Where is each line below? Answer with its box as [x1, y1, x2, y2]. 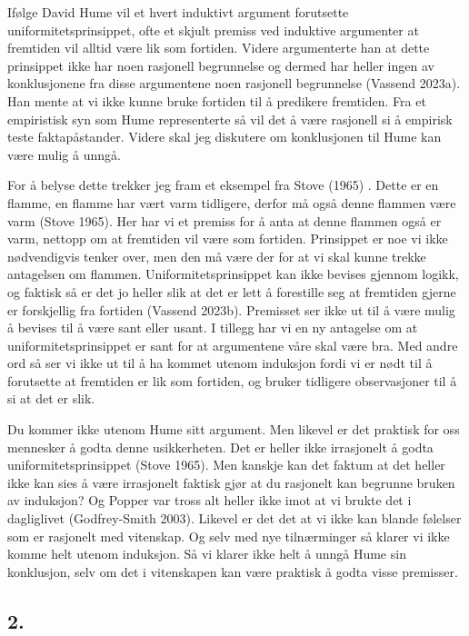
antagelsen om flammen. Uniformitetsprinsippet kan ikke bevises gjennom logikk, [7, 264, 459, 283]
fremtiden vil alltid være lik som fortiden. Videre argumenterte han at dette [7, 38, 430, 57]
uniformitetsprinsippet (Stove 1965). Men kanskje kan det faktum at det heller [7, 455, 445, 474]
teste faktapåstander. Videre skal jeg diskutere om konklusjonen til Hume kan [7, 127, 442, 146]
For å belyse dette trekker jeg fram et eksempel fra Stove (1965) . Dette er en [7, 175, 439, 194]
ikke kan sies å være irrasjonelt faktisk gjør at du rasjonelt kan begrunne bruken [7, 472, 455, 492]
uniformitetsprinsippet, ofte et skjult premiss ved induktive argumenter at [7, 20, 419, 39]
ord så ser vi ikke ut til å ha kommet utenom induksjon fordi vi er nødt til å [7, 353, 433, 373]
